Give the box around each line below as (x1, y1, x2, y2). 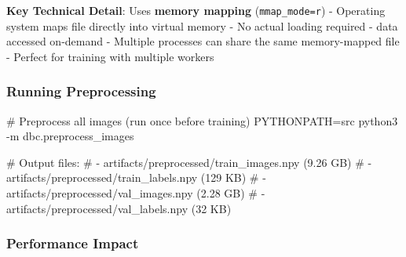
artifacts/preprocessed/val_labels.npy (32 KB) (6, 200, 232, 216)
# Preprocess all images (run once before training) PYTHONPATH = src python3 (6, 112, 398, 128)
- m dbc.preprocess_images (6, 128, 134, 144)
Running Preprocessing (6, 81, 156, 101)
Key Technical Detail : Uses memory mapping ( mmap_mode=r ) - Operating (6, 2, 386, 18)
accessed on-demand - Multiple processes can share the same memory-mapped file (6, 33, 400, 49)
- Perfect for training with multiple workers (6, 48, 214, 64)
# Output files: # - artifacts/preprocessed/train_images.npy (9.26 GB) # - (6, 154, 372, 170)
